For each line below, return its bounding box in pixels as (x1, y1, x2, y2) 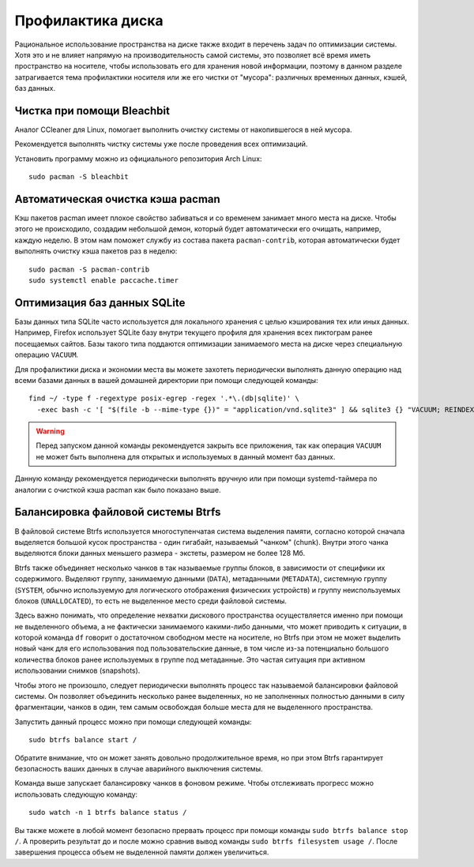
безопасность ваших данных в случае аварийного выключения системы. (14, 764, 263, 773)
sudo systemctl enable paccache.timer (28, 276, 179, 285)
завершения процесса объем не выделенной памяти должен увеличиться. (14, 847, 269, 857)
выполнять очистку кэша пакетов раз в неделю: (14, 246, 178, 256)
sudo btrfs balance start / (28, 735, 137, 745)
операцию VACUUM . (14, 350, 79, 359)
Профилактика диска (14, 12, 164, 29)
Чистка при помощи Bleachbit (14, 103, 170, 118)
